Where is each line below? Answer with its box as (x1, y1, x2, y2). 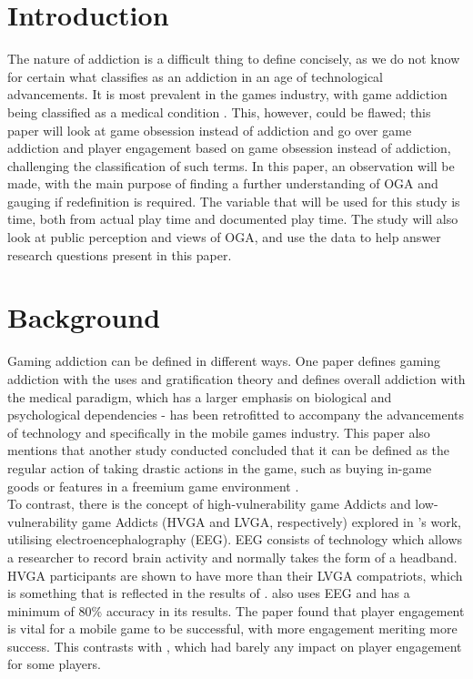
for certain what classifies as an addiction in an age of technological (7, 66, 383, 86)
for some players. (7, 654, 101, 674)
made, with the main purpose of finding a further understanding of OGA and (7, 174, 438, 193)
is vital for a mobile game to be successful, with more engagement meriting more (7, 619, 458, 638)
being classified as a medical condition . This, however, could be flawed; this (7, 102, 431, 121)
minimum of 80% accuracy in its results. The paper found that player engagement (7, 601, 465, 620)
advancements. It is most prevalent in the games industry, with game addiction (7, 85, 448, 104)
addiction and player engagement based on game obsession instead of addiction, (7, 138, 451, 157)
